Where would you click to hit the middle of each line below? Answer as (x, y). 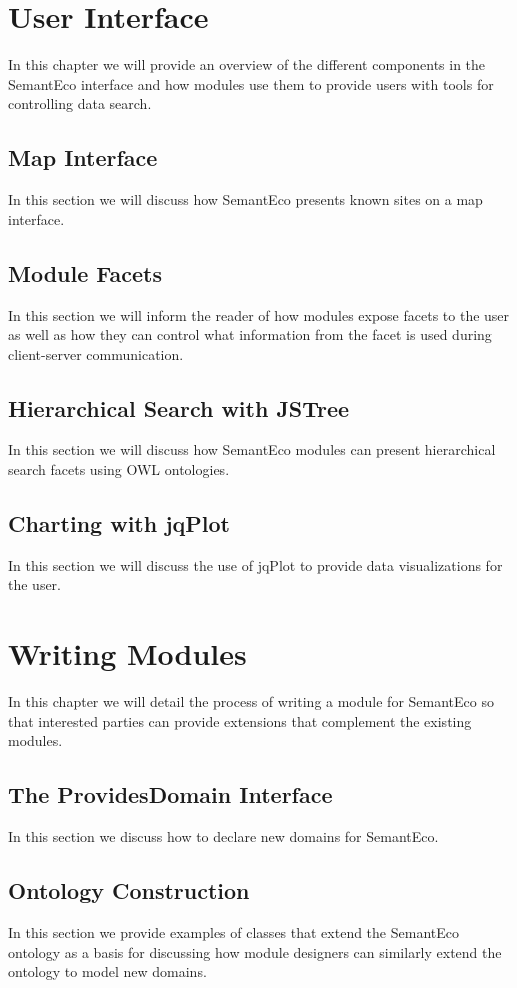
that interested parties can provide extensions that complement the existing (240, 720)
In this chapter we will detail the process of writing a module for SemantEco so (251, 701)
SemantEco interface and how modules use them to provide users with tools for (251, 83)
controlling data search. (80, 103)
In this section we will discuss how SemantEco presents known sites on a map (245, 199)
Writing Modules (127, 653)
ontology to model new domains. (107, 971)
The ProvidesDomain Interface (170, 794)
